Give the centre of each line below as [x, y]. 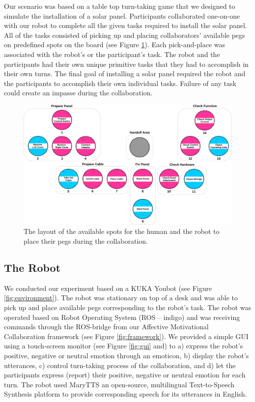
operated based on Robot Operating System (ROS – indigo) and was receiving [122, 317]
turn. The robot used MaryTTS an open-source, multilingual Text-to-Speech [119, 384]
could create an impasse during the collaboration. [78, 93]
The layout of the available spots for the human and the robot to [122, 231]
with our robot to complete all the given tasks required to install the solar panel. [126, 25]
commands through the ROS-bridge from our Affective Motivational [106, 327]
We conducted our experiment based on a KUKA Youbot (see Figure [108, 288]
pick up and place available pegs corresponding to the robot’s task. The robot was [127, 307]
